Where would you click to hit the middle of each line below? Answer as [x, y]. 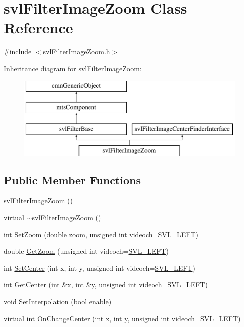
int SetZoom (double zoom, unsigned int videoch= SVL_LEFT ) [101, 234]
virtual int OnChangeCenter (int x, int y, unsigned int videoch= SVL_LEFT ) [122, 318]
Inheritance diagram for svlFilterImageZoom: [73, 68]
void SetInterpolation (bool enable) [58, 301]
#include [18, 52]
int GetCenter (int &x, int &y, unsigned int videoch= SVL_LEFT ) [106, 284]
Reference [39, 28]
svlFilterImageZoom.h [77, 52]
